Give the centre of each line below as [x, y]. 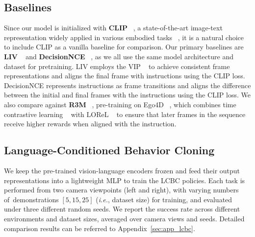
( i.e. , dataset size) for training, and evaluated [164, 199]
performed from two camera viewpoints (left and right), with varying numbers [121, 190]
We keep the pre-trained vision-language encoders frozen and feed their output [122, 170]
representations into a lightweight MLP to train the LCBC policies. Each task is [125, 180]
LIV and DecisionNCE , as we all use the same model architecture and [119, 56]
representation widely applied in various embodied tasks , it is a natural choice [124, 37]
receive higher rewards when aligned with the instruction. [90, 124]
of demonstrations [31, 199]
